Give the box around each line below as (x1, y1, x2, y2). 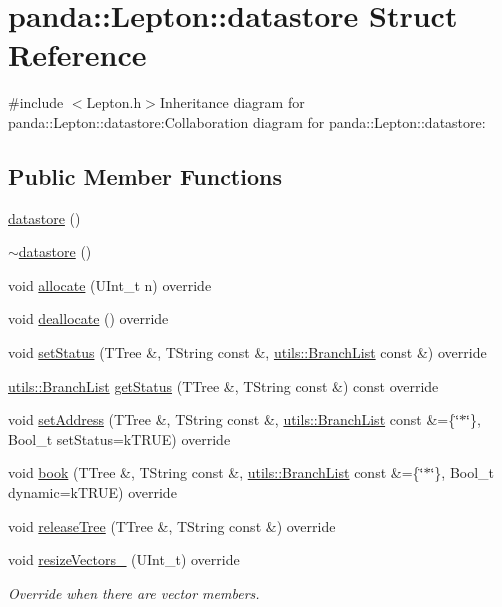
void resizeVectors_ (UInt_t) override (8, 549, 240, 570)
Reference (8, 34, 147, 75)
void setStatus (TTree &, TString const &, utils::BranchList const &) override (8, 342, 487, 363)
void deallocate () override (8, 308, 169, 329)
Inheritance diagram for (159, 92, 305, 113)
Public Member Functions (8, 160, 282, 191)
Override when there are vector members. (8, 582, 260, 603)
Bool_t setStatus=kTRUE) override (8, 428, 231, 449)
